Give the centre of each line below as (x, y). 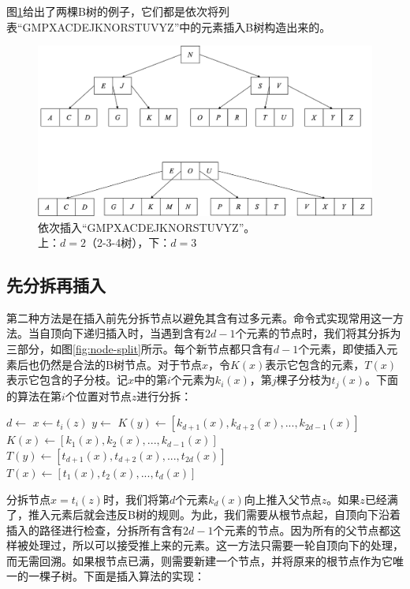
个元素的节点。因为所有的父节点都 (302, 529)
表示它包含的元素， (315, 364)
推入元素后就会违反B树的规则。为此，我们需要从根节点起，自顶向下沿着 (214, 514)
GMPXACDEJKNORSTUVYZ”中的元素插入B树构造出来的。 (177, 26)
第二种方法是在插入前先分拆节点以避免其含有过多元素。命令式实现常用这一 (199, 317)
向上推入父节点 (283, 499)
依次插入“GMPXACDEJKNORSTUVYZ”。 (147, 227)
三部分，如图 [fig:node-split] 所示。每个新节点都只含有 (140, 349)
